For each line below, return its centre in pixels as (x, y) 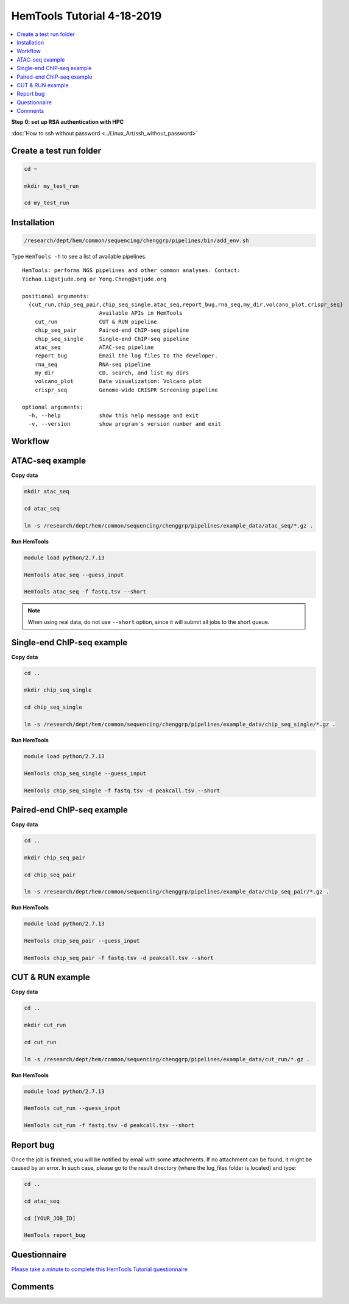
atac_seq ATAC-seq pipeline (94, 347)
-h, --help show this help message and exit (114, 416)
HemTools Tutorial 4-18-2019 (86, 16)
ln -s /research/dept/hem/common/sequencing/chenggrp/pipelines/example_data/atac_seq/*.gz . (169, 525)
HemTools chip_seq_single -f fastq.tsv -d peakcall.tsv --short (122, 790)
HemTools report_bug (55, 1235)
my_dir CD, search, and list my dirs (112, 373)
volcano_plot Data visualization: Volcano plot (118, 382)
